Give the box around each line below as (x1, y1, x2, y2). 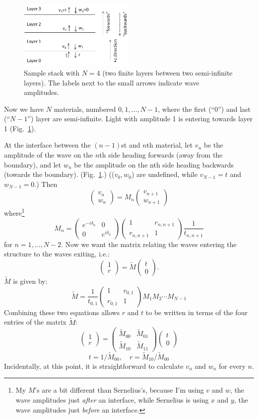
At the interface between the (4, 140, 91, 150)
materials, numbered (54, 103, 116, 114)
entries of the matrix (4, 317, 66, 327)
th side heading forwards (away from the (99, 150, 223, 160)
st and (121, 140, 140, 150)
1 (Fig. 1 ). (4, 123, 36, 133)
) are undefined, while (131, 169, 197, 179)
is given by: (13, 276, 48, 286)
